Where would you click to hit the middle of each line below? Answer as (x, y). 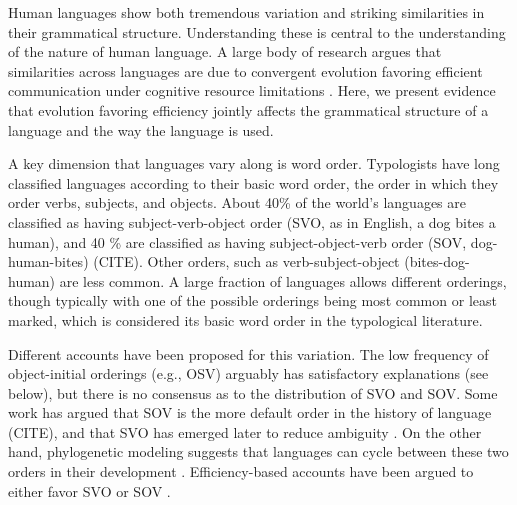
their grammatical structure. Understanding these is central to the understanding (257, 31)
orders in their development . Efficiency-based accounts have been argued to (241, 471)
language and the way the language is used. (141, 129)
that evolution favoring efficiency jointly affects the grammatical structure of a (248, 109)
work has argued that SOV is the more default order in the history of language (250, 412)
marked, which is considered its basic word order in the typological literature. (245, 319)
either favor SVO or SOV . (89, 490)
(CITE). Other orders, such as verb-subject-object (246, 261)
